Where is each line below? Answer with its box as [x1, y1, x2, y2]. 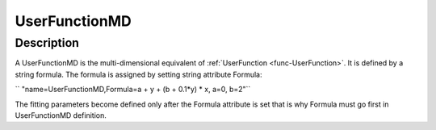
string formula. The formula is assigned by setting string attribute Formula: [15, 69, 262, 79]
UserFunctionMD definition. [15, 110, 107, 120]
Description [15, 36, 80, 50]
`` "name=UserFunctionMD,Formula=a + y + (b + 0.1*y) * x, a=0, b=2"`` [15, 85, 251, 94]
